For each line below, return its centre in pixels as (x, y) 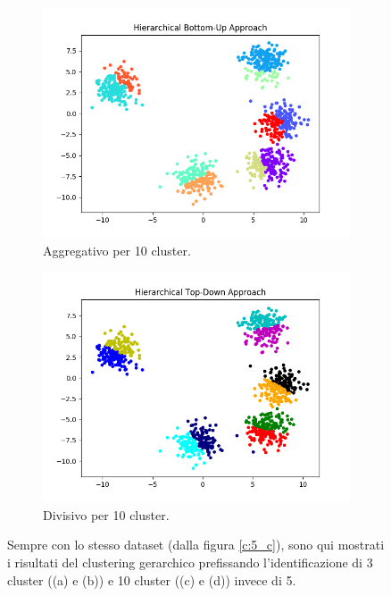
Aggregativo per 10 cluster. (117, 250)
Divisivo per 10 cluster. (106, 514)
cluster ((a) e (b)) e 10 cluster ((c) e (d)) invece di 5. (152, 579)
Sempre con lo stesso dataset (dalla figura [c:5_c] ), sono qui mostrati (196, 545)
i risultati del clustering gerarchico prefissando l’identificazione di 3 (190, 562)
